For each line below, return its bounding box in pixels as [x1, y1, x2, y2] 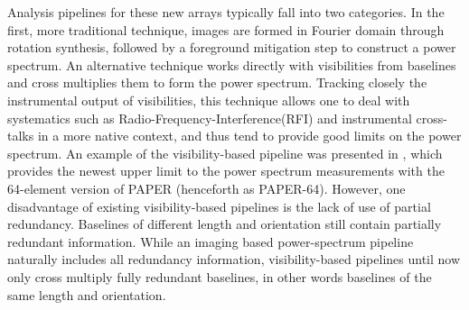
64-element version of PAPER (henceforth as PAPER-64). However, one [7, 178, 406, 197]
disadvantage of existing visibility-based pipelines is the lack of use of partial [7, 196, 431, 215]
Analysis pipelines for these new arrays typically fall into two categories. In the [7, 3, 445, 21]
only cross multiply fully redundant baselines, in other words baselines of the [7, 267, 432, 286]
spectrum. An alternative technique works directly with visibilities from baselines [7, 55, 456, 74]
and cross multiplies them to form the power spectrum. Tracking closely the [7, 73, 427, 92]
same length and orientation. [7, 285, 166, 304]
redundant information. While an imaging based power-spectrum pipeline [7, 232, 414, 251]
